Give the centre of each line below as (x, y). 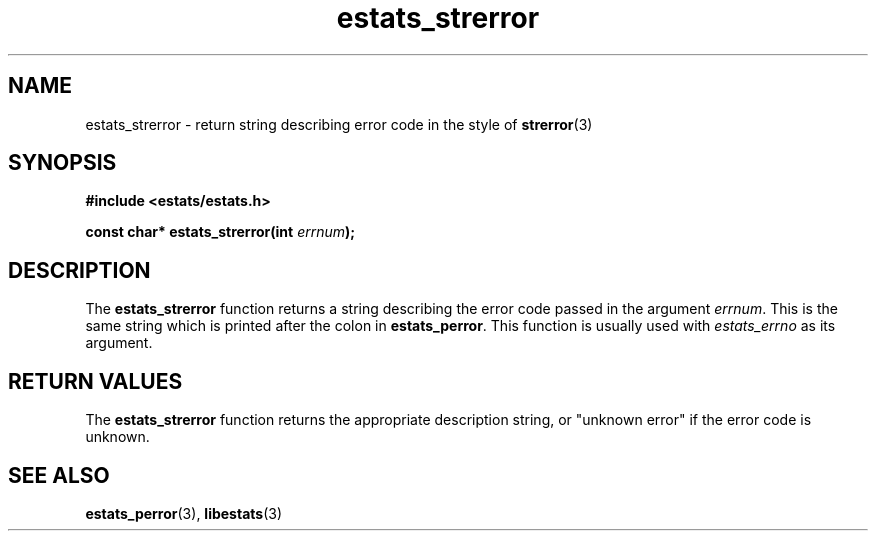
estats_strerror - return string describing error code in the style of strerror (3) (339, 124)
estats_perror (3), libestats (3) (184, 513)
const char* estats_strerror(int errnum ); (220, 232)
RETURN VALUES (95, 381)
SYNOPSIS (62, 163)
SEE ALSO (59, 475)
